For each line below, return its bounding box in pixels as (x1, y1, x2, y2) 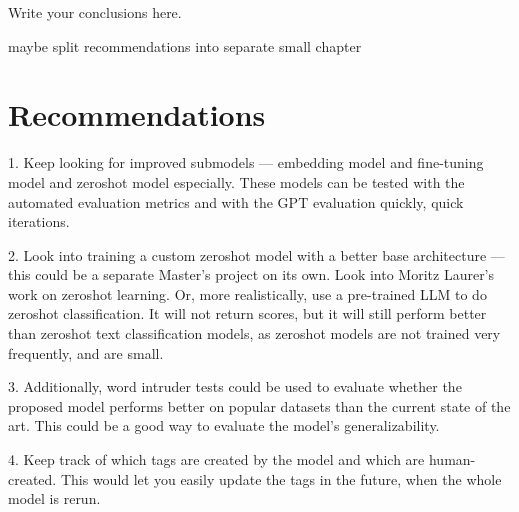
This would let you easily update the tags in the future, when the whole (60, 468, 502, 489)
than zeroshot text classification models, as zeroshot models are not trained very (8, 323, 501, 344)
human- (428, 449, 476, 470)
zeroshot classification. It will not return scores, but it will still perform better (8, 303, 487, 324)
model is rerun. (8, 488, 101, 509)
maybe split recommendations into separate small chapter (8, 35, 362, 56)
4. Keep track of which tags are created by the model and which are (8, 449, 425, 470)
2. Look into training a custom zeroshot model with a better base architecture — (8, 244, 505, 265)
